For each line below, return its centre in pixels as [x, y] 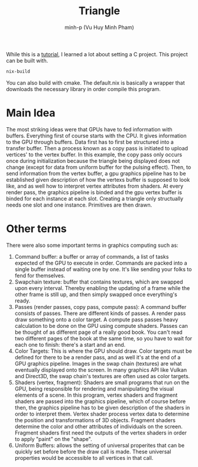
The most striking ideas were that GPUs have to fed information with [89, 129]
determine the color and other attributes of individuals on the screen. [99, 426]
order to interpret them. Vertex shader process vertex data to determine [102, 414]
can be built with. [27, 60]
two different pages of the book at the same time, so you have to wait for [103, 338]
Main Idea [31, 113]
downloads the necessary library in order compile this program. [84, 89]
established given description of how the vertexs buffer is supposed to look [98, 179]
